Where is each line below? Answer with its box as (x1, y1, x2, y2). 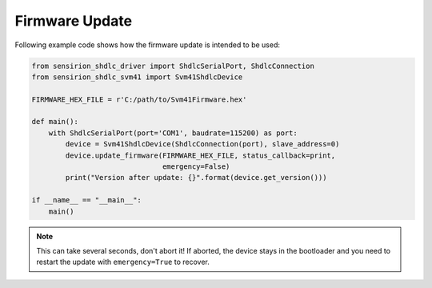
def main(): (31, 117, 79, 126)
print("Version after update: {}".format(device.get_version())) (65, 173, 327, 182)
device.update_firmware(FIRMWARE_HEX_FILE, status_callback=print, (65, 150, 336, 160)
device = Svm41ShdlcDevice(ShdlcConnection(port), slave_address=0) (65, 140, 340, 149)
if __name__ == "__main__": (31, 196, 142, 205)
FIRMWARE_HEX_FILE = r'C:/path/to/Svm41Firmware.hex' (31, 94, 247, 104)
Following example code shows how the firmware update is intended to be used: (14, 40, 280, 50)
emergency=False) (162, 162, 230, 171)
